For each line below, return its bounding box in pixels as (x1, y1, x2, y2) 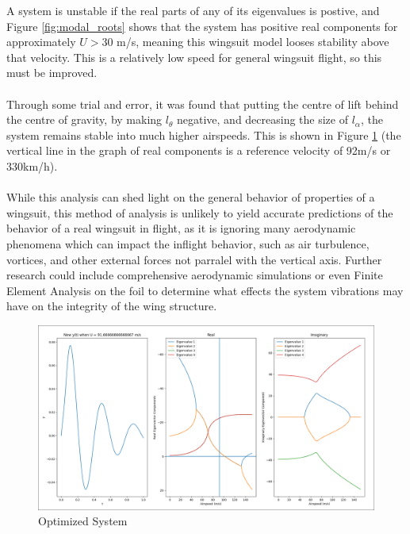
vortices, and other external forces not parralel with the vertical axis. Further (6, 251, 382, 267)
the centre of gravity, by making (6, 111, 163, 128)
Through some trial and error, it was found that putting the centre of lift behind (6, 95, 399, 112)
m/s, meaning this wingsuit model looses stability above (117, 33, 389, 50)
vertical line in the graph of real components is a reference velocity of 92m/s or (6, 142, 391, 159)
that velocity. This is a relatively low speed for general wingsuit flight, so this (6, 48, 382, 65)
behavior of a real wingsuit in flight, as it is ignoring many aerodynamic (6, 220, 356, 236)
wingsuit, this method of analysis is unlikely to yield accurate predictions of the (6, 204, 393, 221)
